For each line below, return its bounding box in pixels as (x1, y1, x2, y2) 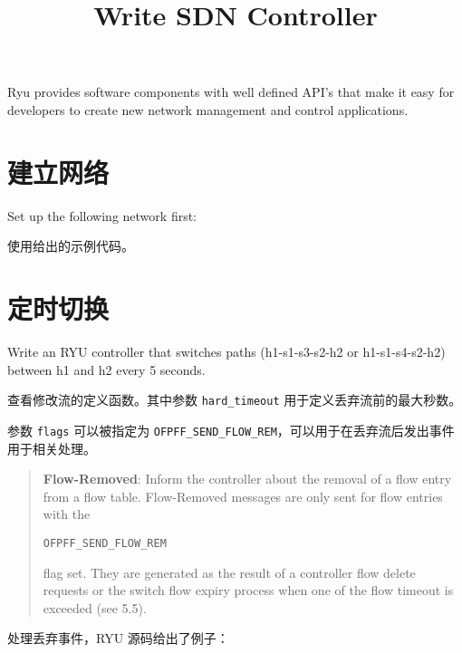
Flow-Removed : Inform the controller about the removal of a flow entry (43, 469, 452, 488)
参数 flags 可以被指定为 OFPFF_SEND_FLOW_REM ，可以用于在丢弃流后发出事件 (7, 420, 455, 439)
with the (43, 504, 91, 523)
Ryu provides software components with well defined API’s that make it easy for (7, 82, 455, 101)
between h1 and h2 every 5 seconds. (7, 360, 206, 379)
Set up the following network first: (7, 206, 197, 225)
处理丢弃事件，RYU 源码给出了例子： (7, 629, 229, 648)
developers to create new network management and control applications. (7, 100, 409, 119)
